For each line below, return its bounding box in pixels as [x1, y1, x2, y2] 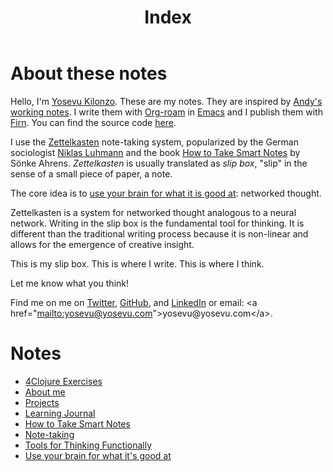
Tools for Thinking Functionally [24, 439, 153, 451]
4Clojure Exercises [24, 375, 103, 387]
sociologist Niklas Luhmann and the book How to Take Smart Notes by [10, 146, 301, 158]
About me [24, 386, 66, 398]
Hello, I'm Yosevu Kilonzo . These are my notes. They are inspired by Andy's [10, 95, 323, 107]
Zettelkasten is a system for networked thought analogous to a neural [10, 206, 297, 218]
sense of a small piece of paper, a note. [10, 167, 173, 180]
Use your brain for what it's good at [24, 449, 172, 461]
